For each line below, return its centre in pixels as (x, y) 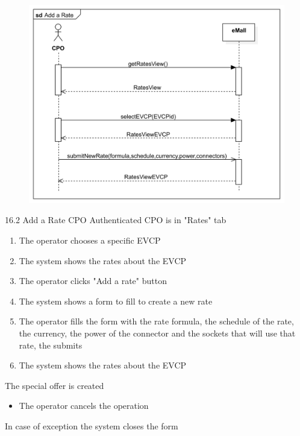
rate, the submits (51, 345)
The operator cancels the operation (84, 406)
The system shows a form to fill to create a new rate (116, 301)
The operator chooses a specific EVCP (90, 240)
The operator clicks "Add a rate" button (93, 281)
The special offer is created (55, 385)
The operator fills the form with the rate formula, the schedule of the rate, (156, 321)
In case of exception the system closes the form (92, 425)
